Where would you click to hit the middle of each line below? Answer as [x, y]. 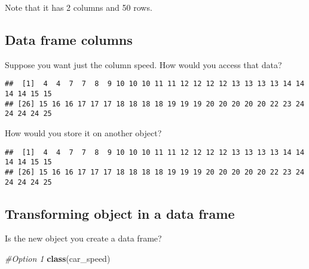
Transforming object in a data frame [120, 213]
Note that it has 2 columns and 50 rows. [79, 7]
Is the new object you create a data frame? [83, 238]
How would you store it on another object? [83, 133]
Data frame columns [69, 39]
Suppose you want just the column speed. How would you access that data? [143, 64]
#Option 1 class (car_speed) [58, 259]
